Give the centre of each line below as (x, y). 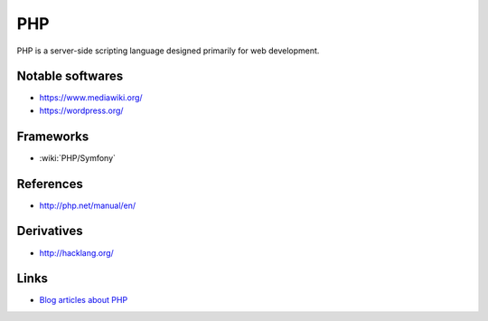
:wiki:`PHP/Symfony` (78, 157)
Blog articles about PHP (84, 300)
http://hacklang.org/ (77, 252)
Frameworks (53, 136)
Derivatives (50, 231)
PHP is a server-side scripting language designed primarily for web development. (168, 51)
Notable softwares (70, 76)
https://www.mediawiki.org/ (91, 98)
